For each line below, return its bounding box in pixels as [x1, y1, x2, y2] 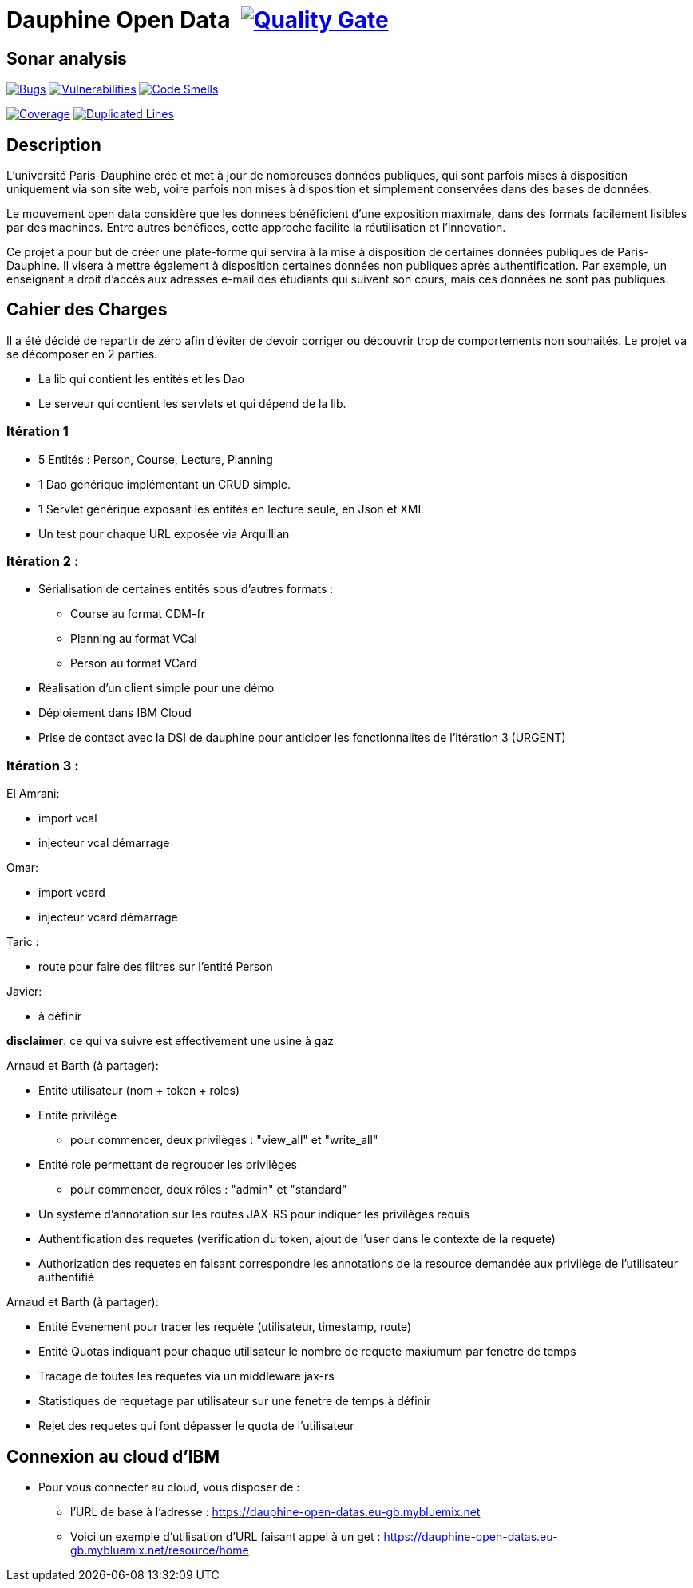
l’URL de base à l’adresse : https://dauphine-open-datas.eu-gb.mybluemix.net [70, 1504, 481, 1519]
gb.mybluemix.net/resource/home [70, 1542, 249, 1557]
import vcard [38, 885, 105, 900]
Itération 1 [6, 423, 69, 440]
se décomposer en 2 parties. [6, 347, 158, 361]
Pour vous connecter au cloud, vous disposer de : [38, 1479, 300, 1494]
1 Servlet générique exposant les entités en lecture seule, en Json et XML [38, 501, 425, 516]
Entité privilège [38, 1108, 117, 1123]
